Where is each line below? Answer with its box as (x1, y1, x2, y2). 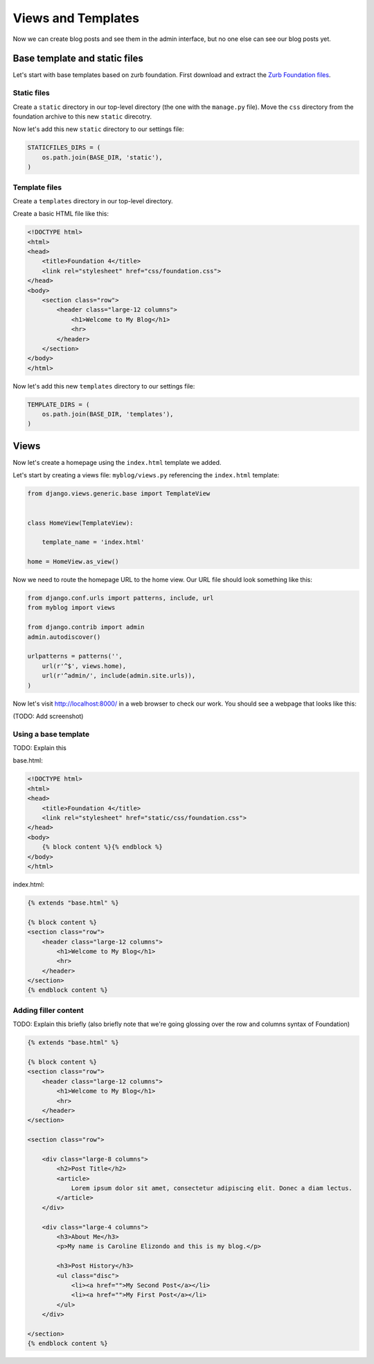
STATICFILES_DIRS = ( (27, 144, 101, 152)
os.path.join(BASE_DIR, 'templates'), (42, 410, 174, 418)
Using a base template (12, 729, 90, 739)
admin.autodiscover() (27, 633, 101, 641)
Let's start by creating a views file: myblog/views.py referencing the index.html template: (12, 471, 280, 479)
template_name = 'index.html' (42, 538, 145, 546)
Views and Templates (12, 10, 140, 26)
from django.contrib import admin (27, 623, 145, 631)
